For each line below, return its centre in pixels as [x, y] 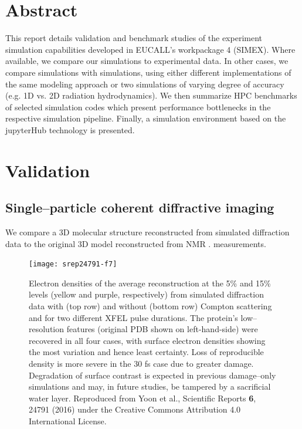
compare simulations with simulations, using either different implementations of [148, 72]
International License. [68, 421]
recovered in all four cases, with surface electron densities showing [147, 340]
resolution [47, 329]
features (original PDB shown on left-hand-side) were [162, 329]
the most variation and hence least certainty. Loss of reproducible [146, 352]
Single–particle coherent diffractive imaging [140, 207]
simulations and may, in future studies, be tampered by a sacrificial [150, 386]
